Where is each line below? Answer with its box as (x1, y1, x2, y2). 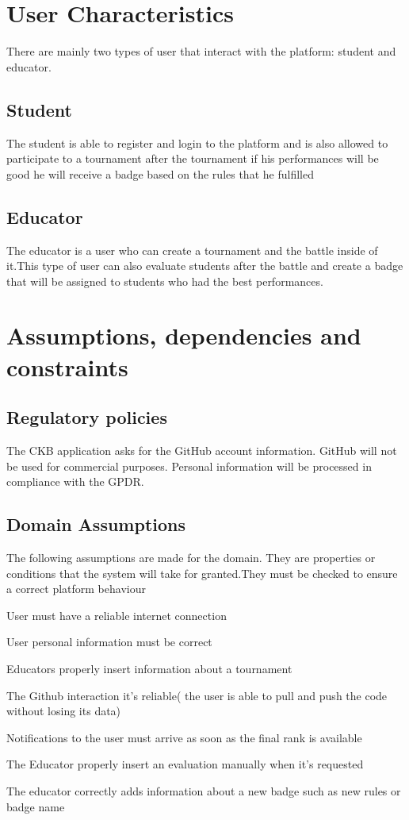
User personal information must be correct (6, 633, 212, 650)
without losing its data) (6, 703, 121, 719)
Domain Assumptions (6, 512, 186, 537)
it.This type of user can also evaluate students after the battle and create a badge (6, 257, 403, 274)
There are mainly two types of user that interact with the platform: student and (6, 43, 396, 60)
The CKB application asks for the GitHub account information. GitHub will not (6, 442, 397, 459)
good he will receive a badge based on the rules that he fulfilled (6, 165, 314, 182)
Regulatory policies (6, 405, 167, 429)
